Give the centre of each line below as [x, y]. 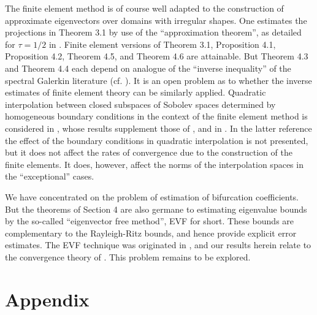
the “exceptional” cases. [50, 176]
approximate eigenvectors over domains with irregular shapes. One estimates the [156, 20]
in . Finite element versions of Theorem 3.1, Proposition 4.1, [162, 44]
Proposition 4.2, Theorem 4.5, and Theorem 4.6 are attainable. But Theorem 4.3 [157, 56]
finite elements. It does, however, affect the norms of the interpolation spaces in [154, 164]
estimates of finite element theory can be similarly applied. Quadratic [136, 92]
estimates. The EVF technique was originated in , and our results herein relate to [158, 245]
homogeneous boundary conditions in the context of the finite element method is [156, 116]
